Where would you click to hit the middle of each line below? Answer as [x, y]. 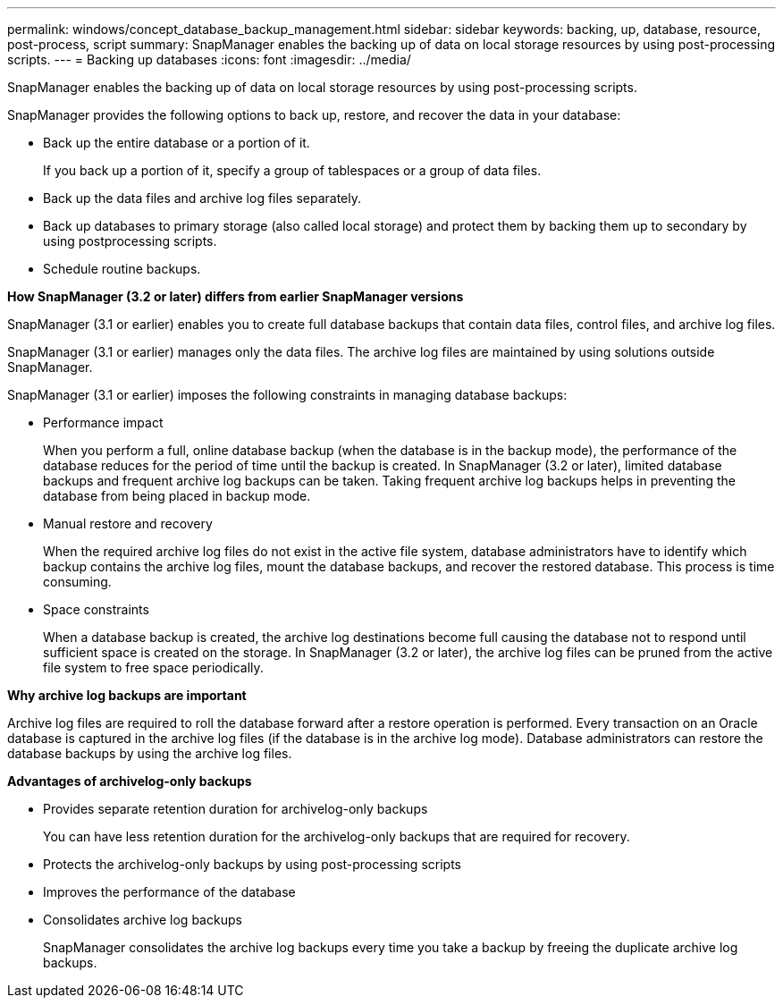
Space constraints [96, 609]
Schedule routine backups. [122, 269]
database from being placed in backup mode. [177, 496]
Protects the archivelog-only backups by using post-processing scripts [252, 864]
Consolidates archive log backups [143, 920]
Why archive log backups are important [127, 695]
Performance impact [103, 422]
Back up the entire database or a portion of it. [177, 143]
